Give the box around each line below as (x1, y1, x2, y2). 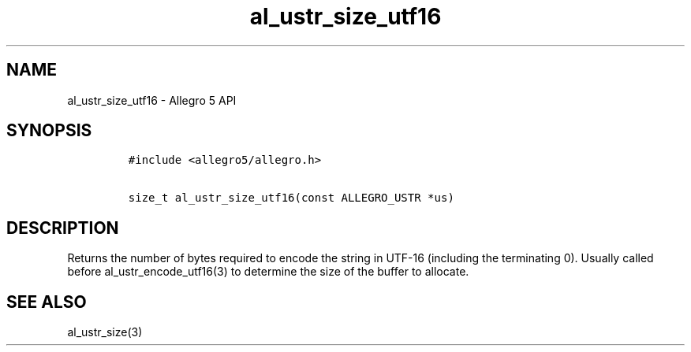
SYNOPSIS (6, 120, 92, 141)
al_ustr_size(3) (67, 325, 143, 339)
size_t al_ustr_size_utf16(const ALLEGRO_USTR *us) (128, 191, 454, 205)
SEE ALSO (6, 291, 87, 312)
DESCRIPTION (6, 217, 119, 238)
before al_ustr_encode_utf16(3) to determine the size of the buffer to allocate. (67, 265, 469, 279)
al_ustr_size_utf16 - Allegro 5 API (67, 93, 237, 107)
